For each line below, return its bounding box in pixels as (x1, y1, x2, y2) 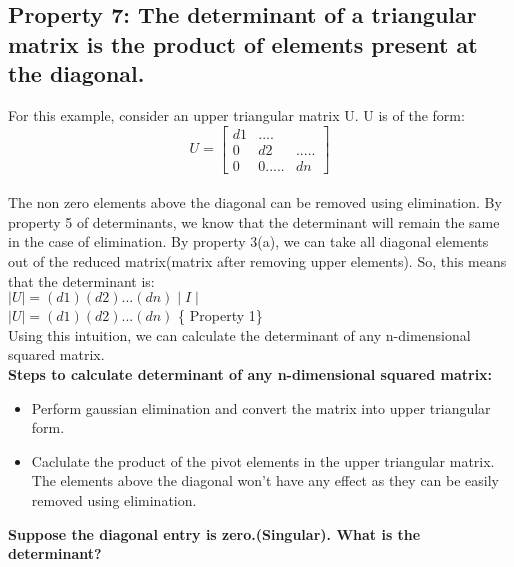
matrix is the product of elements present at (8, 28, 478, 59)
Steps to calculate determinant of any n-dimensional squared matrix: (8, 364, 493, 385)
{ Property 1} (178, 305, 263, 326)
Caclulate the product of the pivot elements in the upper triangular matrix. (31, 450, 495, 471)
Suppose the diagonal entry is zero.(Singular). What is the (8, 523, 421, 544)
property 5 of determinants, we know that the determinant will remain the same (8, 211, 500, 232)
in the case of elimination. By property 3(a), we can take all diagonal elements (8, 231, 489, 252)
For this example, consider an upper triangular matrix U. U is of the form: (8, 104, 465, 125)
